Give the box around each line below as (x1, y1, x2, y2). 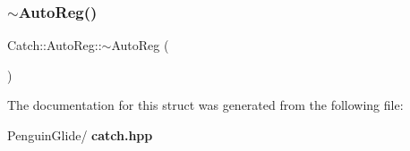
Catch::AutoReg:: (7, 36, 102, 55)
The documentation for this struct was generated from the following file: (7, 96, 404, 114)
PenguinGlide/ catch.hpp (7, 126, 153, 144)
